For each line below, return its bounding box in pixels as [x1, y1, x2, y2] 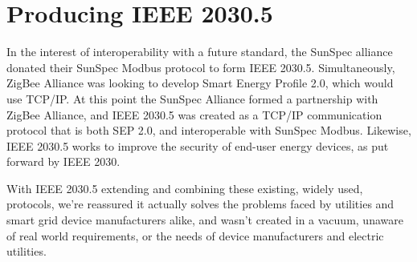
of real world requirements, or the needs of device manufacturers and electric [6, 227, 384, 244]
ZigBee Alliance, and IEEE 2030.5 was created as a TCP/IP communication [6, 106, 382, 123]
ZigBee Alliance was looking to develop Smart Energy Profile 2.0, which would [6, 75, 394, 91]
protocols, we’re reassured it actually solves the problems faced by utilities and [6, 195, 395, 212]
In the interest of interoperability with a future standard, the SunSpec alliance [6, 43, 393, 60]
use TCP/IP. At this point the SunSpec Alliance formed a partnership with [6, 90, 378, 107]
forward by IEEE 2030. [6, 153, 121, 170]
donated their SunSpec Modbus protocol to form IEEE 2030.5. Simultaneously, [6, 58, 395, 75]
